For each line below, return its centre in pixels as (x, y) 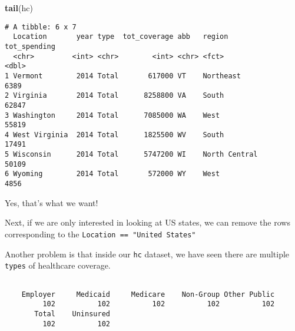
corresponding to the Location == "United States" (100, 234)
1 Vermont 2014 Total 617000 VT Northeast (123, 76)
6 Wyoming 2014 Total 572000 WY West (112, 174)
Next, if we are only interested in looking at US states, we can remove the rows (147, 222)
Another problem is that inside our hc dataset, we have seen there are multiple (147, 254)
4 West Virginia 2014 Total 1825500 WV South (115, 135)
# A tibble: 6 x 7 (41, 27)
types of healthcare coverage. (58, 265)
